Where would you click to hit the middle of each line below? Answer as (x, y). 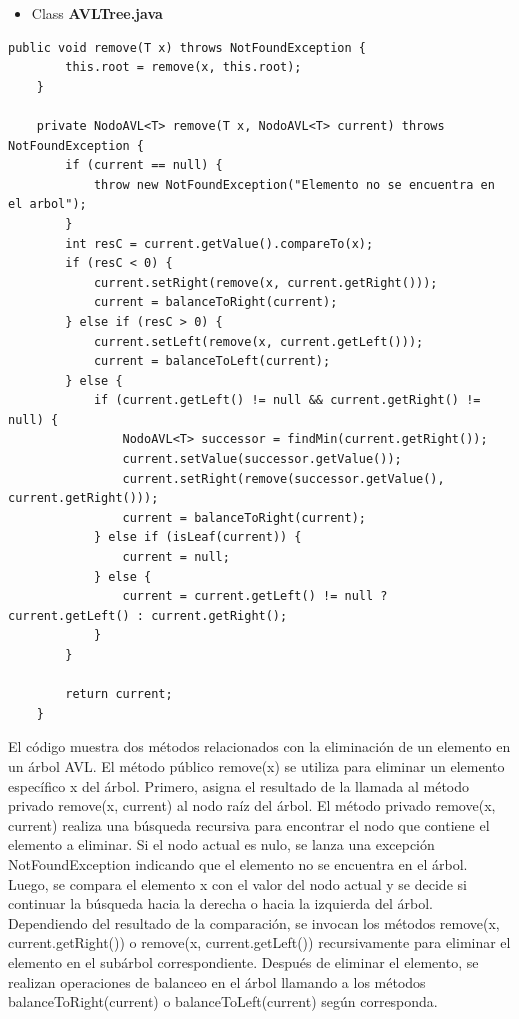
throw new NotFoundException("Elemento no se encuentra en (294, 184)
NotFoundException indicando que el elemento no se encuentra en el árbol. (238, 863)
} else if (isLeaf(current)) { (197, 537)
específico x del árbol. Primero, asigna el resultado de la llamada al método (239, 785)
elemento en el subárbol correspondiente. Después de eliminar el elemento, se (243, 961)
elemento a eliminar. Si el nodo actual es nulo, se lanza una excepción (221, 844)
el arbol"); (47, 204)
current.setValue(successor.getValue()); (262, 459)
